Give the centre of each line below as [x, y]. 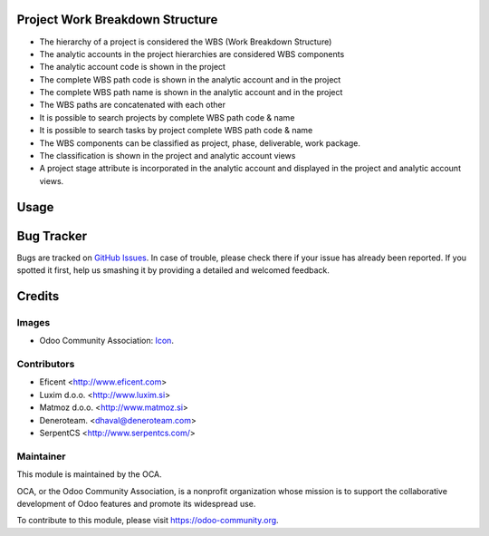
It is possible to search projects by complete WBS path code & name [167, 117]
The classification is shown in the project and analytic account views [168, 156]
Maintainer [41, 456]
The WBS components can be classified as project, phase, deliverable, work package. [200, 143]
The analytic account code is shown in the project [133, 67]
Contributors [46, 365]
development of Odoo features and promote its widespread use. [136, 503]
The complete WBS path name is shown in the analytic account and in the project [191, 93]
